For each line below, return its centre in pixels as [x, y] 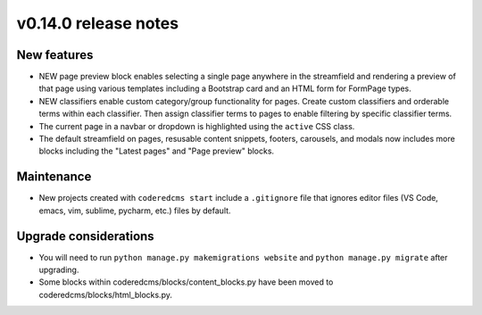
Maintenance [54, 177]
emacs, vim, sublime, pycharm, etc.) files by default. [135, 211]
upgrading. [59, 269]
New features [55, 55]
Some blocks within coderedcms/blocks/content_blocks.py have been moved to [186, 282]
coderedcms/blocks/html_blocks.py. [106, 294]
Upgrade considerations [86, 236]
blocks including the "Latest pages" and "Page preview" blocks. [157, 151]
